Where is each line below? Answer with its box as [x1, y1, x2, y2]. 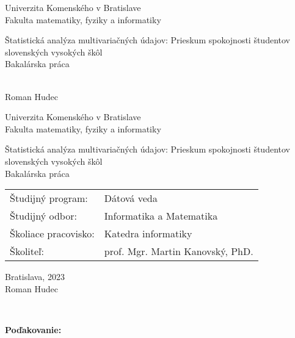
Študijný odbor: [10, 209, 77, 223]
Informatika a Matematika [104, 209, 218, 223]
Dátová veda [104, 191, 158, 206]
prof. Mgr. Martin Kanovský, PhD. [104, 244, 253, 259]
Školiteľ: [10, 244, 45, 259]
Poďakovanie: [5, 323, 62, 336]
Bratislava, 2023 [5, 270, 65, 283]
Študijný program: [10, 191, 88, 206]
